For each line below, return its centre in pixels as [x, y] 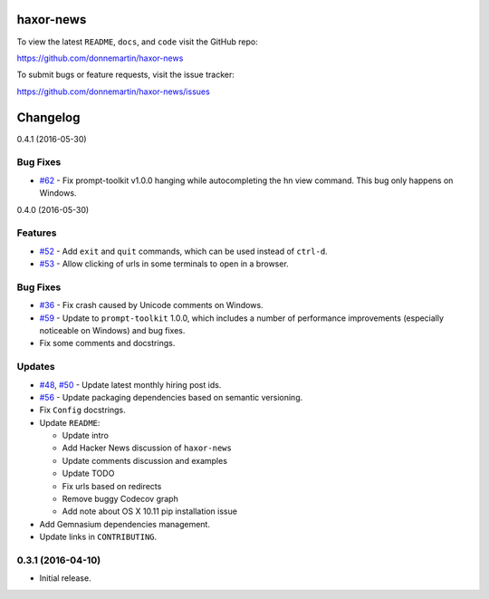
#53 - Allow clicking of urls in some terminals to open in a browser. [164, 264]
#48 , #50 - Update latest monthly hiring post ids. [130, 384]
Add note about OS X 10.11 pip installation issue [149, 511]
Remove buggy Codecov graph [120, 499]
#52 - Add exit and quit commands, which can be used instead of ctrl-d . [183, 251]
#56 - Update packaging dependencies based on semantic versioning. [171, 397]
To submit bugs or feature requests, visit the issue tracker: [125, 75]
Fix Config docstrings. [82, 410]
